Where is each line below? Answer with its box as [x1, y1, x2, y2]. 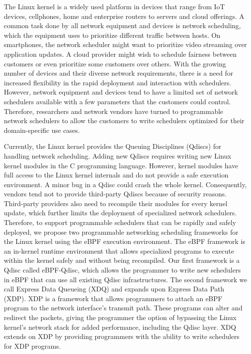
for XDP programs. [4, 340, 61, 351]
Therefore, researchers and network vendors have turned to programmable [4, 106, 223, 116]
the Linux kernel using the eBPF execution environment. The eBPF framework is [4, 236, 246, 246]
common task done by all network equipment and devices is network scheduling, [4, 20, 241, 31]
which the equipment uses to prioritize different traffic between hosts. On [4, 30, 221, 40]
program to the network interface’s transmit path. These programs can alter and [4, 303, 243, 313]
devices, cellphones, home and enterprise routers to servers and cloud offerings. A [4, 11, 244, 21]
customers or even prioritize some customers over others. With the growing [4, 58, 226, 68]
